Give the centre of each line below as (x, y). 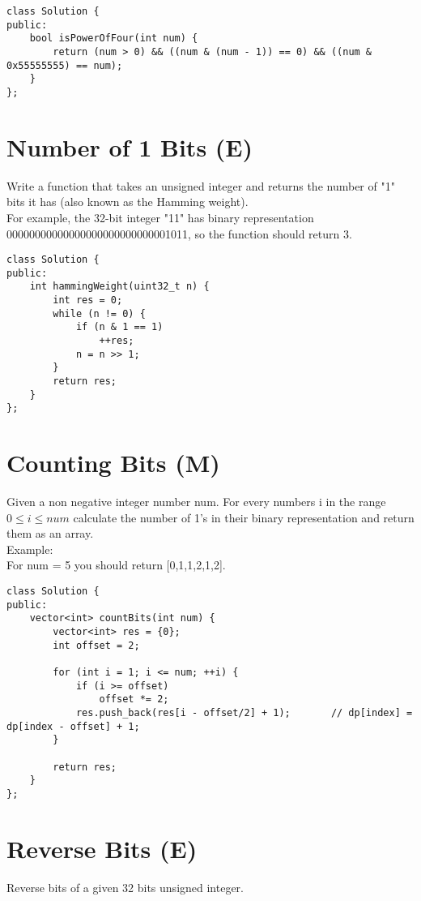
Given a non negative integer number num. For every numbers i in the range (196, 502)
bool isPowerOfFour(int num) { (114, 39)
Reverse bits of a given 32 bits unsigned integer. (125, 887)
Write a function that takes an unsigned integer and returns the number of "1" (201, 185)
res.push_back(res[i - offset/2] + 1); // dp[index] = (244, 712)
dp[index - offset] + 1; (73, 726)
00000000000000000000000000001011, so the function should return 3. (179, 233)
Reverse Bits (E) (102, 848)
